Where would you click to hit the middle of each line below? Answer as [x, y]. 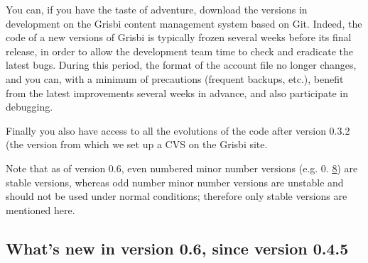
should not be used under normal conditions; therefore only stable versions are [177, 196]
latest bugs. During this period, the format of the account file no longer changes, [181, 65]
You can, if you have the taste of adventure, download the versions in [157, 9]
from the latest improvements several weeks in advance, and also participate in [177, 93]
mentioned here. [40, 209]
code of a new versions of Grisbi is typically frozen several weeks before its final [179, 37]
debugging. [29, 107]
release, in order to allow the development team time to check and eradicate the [179, 51]
